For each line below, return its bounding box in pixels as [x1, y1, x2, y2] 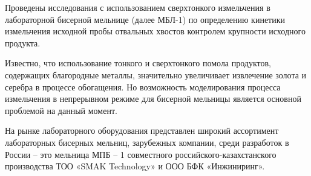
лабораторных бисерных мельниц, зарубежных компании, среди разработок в [5, 136, 289, 148]
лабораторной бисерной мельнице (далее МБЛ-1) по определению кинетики [5, 13, 286, 25]
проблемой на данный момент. [5, 104, 117, 116]
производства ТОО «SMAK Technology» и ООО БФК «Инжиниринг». [5, 160, 265, 172]
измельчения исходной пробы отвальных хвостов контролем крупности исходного [5, 25, 306, 37]
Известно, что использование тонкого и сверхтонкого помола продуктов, [5, 57, 272, 69]
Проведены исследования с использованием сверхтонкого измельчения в [5, 1, 270, 13]
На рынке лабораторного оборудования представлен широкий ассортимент [5, 124, 279, 137]
